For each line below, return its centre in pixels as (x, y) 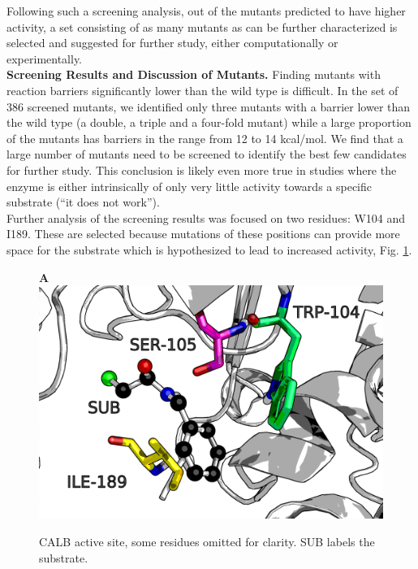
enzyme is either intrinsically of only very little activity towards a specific (190, 186)
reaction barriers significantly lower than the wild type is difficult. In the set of (203, 90)
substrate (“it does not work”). (83, 202)
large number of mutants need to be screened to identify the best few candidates (207, 154)
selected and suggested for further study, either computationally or (172, 43)
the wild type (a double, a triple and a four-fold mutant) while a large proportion (209, 122)
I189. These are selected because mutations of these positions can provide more (203, 234)
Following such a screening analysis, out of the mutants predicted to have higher (206, 11)
